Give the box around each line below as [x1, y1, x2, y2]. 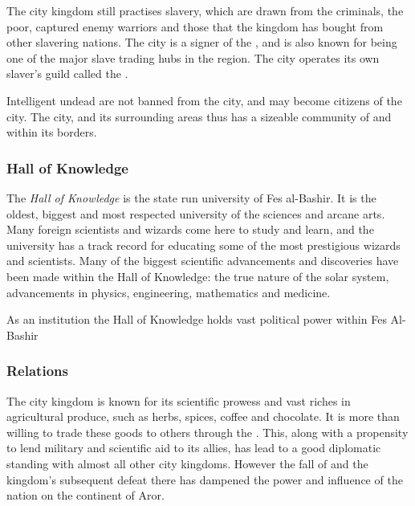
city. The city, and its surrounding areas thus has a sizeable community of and [6, 108, 392, 124]
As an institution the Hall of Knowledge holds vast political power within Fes [6, 311, 387, 328]
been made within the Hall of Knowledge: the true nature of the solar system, [6, 267, 389, 284]
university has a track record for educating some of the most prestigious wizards [6, 236, 401, 253]
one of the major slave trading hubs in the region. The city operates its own [6, 49, 380, 66]
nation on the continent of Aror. [6, 487, 165, 504]
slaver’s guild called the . [6, 65, 128, 82]
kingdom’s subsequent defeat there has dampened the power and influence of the [6, 471, 403, 488]
